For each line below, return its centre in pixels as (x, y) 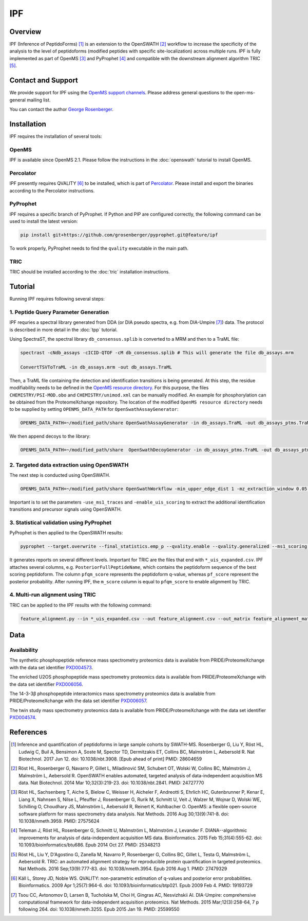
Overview (25, 32)
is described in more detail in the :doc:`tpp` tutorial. (64, 329)
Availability (24, 650)
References (28, 732)
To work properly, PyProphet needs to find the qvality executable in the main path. (99, 248)
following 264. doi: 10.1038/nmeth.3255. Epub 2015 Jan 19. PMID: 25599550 (99, 909)
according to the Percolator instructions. (52, 190)
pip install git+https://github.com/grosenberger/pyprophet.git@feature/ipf (119, 235)
